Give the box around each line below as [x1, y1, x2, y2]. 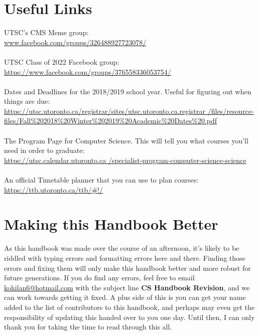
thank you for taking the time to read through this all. [4, 321, 172, 332]
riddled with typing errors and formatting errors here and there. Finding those [4, 252, 245, 263]
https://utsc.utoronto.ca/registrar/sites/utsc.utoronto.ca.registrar [4, 105, 206, 116]
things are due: [4, 96, 50, 106]
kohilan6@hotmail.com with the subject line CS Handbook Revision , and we [4, 282, 250, 292]
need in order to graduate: [4, 145, 85, 155]
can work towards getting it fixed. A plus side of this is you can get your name [4, 292, 246, 302]
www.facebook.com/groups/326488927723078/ [4, 37, 147, 47]
